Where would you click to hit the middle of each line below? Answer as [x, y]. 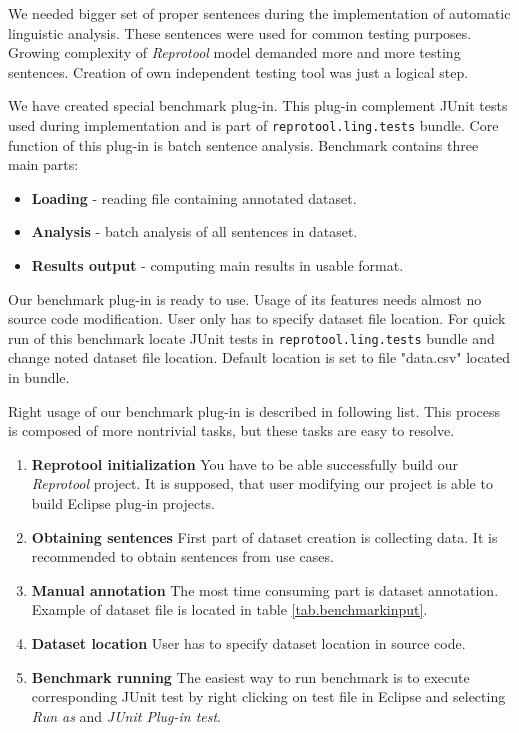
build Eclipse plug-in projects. [123, 503]
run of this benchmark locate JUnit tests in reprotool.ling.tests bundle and [251, 337]
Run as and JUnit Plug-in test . [126, 715]
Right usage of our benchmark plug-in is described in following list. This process [254, 410]
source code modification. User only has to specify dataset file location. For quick [257, 318]
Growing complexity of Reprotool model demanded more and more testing [234, 52]
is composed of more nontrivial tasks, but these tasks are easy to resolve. [231, 430]
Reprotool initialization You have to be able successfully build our [244, 463]
